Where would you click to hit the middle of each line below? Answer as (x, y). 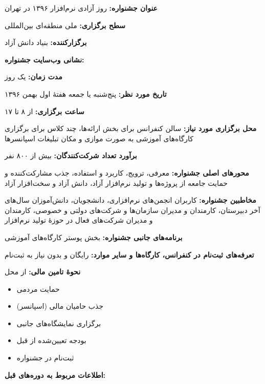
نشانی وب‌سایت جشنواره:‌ (45, 59)
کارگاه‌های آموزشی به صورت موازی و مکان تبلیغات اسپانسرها (99, 138)
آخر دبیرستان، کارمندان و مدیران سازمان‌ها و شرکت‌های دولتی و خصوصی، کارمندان (132, 210)
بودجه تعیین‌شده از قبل (51, 340)
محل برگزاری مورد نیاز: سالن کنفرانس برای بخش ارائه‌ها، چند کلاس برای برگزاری (131, 128)
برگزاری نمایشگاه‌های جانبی (59, 323)
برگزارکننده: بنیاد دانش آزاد (46, 42)
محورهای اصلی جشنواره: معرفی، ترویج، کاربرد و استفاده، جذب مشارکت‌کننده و (127, 172)
